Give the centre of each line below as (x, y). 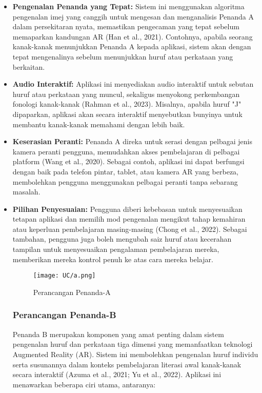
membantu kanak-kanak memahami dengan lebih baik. (99, 124)
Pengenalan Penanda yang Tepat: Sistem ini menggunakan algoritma (128, 6)
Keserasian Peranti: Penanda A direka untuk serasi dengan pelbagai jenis (132, 141)
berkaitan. (29, 66)
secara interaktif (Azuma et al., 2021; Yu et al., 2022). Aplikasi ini (117, 374)
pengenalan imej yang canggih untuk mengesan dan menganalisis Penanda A (133, 16)
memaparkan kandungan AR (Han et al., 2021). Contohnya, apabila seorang (133, 36)
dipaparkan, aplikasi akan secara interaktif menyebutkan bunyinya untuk (127, 114)
